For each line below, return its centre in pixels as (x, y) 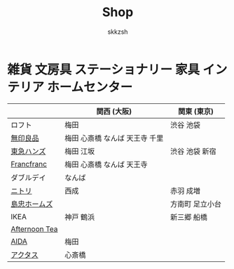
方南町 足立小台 (196, 204)
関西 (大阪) (114, 111)
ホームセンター (90, 87)
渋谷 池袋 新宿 (193, 151)
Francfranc (29, 164)
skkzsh (118, 32)
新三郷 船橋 (189, 217)
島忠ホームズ (32, 204)
